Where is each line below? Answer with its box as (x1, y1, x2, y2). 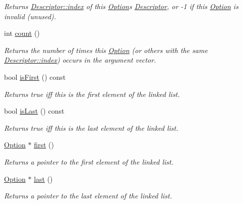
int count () (4, 28, 40, 38)
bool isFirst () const (4, 71, 66, 82)
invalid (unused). (4, 11, 56, 21)
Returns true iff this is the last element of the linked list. (4, 122, 178, 133)
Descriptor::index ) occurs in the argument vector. (4, 55, 156, 65)
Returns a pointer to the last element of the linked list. (4, 190, 172, 201)
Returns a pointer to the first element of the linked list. (4, 156, 174, 167)
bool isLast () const (4, 106, 65, 116)
